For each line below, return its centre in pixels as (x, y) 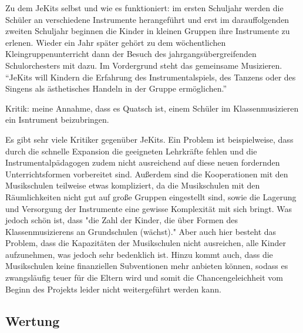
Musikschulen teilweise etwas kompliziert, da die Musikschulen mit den (133, 185)
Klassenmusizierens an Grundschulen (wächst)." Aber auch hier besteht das (141, 231)
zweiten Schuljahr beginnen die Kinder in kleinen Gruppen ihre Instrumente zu (148, 31)
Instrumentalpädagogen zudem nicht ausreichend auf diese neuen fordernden (143, 162)
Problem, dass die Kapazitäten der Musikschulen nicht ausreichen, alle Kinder (146, 243)
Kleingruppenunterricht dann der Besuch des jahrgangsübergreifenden (131, 54)
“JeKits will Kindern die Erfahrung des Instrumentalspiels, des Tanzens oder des (151, 77)
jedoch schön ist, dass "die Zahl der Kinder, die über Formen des (122, 220)
